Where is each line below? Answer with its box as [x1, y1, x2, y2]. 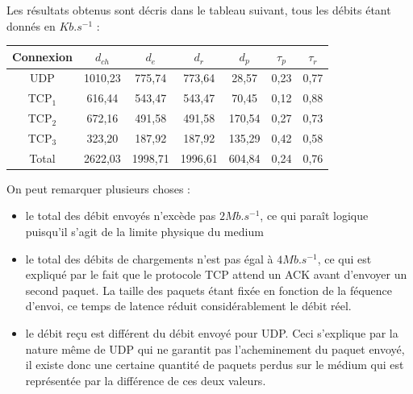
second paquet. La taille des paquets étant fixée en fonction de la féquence [25, 281, 393, 298]
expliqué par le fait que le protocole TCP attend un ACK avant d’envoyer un [25, 266, 407, 283]
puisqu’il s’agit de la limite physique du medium [25, 223, 264, 240]
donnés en [6, 17, 56, 34]
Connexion [12, 48, 73, 65]
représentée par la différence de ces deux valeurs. [25, 371, 266, 388]
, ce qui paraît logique [260, 207, 369, 224]
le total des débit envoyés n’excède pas [25, 207, 216, 224]
